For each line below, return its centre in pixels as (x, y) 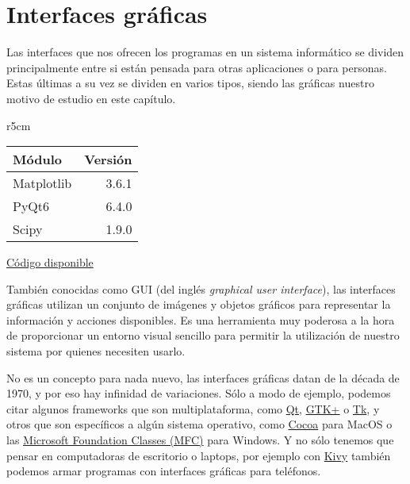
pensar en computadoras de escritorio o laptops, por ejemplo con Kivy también (199, 455)
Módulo (37, 159)
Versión (108, 159)
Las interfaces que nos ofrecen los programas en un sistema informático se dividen (205, 52)
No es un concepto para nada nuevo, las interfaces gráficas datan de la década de (203, 377)
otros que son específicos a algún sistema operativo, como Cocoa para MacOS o (199, 424)
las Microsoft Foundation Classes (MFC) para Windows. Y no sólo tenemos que (200, 440)
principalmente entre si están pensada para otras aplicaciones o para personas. (197, 67)
